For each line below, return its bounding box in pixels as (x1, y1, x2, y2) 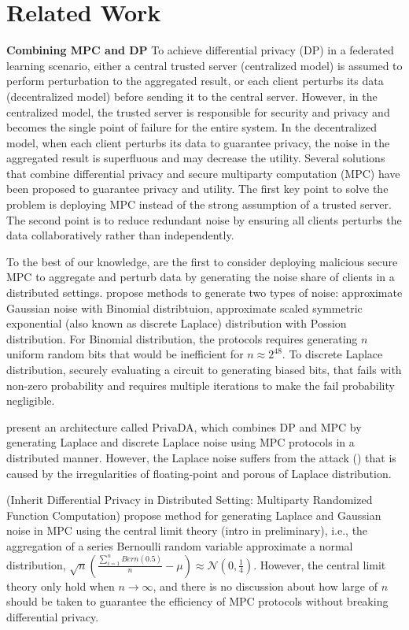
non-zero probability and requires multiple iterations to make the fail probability (6, 376, 395, 393)
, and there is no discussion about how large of (153, 577, 378, 594)
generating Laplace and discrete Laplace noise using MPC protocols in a (6, 434, 355, 450)
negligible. (6, 392, 55, 409)
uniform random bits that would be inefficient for (6, 346, 244, 362)
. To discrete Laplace (282, 346, 383, 362)
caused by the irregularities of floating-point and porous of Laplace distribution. (6, 465, 392, 481)
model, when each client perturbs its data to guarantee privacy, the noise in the (6, 134, 390, 150)
